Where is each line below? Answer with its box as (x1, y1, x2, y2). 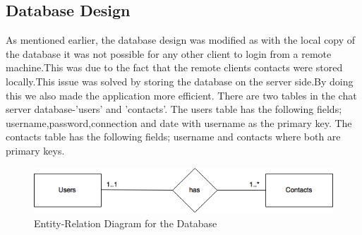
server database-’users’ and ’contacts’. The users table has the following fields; (6, 102, 342, 116)
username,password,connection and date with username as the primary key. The (6, 115, 352, 130)
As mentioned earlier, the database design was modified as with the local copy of (6, 32, 356, 47)
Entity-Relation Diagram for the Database (34, 216, 217, 230)
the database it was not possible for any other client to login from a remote (6, 46, 332, 61)
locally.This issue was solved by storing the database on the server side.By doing (6, 73, 354, 88)
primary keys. (6, 143, 65, 157)
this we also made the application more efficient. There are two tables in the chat (6, 88, 357, 102)
